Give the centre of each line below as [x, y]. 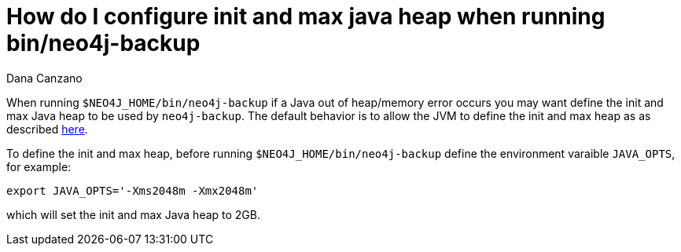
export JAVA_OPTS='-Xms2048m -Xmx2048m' [133, 190]
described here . [47, 129]
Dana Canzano [44, 78]
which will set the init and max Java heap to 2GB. [133, 214]
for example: [39, 166]
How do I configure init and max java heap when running [306, 16]
